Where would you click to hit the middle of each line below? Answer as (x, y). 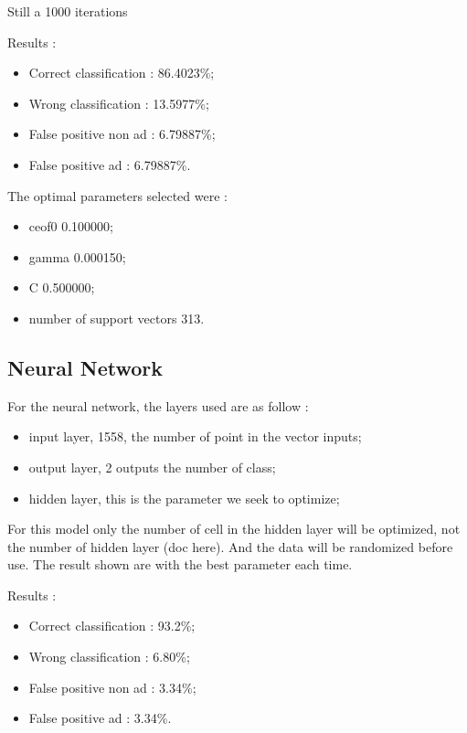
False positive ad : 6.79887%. (110, 164)
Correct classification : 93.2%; (112, 626)
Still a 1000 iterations (68, 11)
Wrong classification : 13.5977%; (119, 103)
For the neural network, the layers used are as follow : (158, 405)
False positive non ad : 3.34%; (112, 687)
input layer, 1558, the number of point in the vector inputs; (195, 436)
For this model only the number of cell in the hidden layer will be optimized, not (234, 529)
